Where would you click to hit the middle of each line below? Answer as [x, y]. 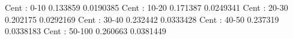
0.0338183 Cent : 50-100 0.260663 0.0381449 [86, 31]
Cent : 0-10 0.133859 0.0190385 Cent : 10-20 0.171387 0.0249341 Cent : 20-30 [146, 7]
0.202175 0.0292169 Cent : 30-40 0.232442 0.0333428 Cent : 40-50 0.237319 [142, 19]
